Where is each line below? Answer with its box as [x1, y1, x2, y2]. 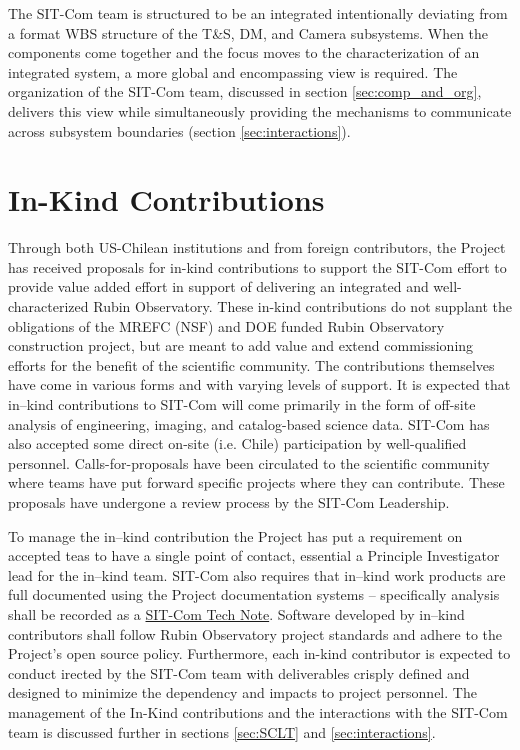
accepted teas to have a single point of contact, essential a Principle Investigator [8, 545, 500, 566]
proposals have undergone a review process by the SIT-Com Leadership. [8, 492, 450, 512]
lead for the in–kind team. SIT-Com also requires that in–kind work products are [8, 564, 506, 585]
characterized [8, 296, 89, 317]
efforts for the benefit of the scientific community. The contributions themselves [8, 354, 495, 375]
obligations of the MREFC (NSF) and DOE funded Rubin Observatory [8, 315, 445, 336]
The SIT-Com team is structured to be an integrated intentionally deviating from [8, 3, 508, 23]
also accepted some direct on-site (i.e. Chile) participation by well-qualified [8, 433, 467, 454]
